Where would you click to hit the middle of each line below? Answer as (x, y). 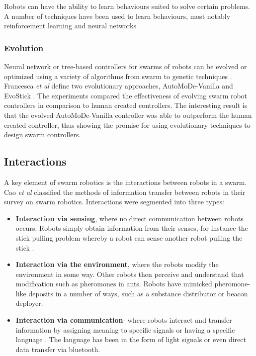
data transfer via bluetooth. (58, 349)
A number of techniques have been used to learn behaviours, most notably (117, 16)
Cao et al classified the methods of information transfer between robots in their (125, 192)
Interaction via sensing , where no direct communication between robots (129, 218)
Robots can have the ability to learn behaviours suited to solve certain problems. (127, 6)
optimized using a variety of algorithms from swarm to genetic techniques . (118, 76)
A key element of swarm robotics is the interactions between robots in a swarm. (126, 182)
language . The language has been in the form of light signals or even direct (131, 339)
